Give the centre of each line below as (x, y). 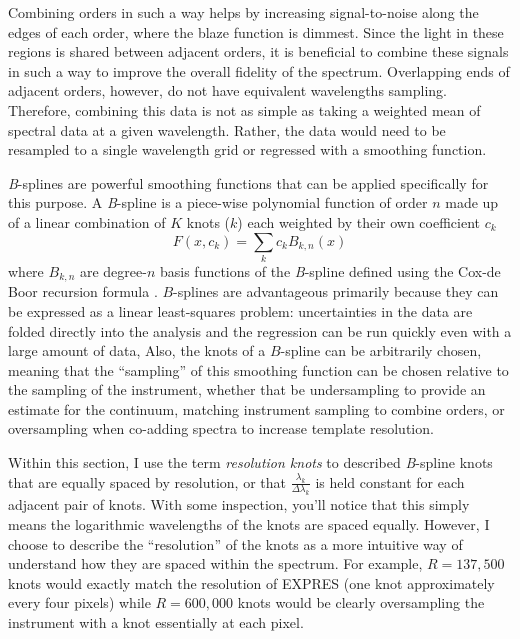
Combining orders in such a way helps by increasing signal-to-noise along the (243, 12)
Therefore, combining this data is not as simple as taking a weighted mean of (244, 109)
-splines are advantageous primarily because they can (336, 291)
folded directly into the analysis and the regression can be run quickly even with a (260, 330)
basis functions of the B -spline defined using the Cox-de (330, 270)
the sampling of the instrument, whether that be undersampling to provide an (247, 389)
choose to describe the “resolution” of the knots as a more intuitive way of (235, 543)
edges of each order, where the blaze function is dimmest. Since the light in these (256, 31)
